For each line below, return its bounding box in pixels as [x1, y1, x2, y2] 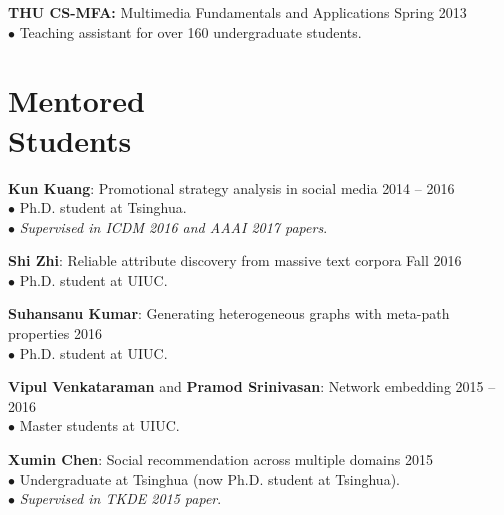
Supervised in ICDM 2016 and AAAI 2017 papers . [19, 216, 328, 237]
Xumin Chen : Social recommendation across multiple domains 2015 [8, 449, 433, 470]
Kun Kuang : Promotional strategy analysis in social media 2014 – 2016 [8, 177, 455, 198]
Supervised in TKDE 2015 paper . [19, 488, 222, 509]
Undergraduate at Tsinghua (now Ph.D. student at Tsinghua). [19, 468, 400, 489]
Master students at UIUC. [19, 415, 180, 436]
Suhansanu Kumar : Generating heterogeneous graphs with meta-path [8, 303, 450, 324]
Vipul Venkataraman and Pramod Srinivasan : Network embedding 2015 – [8, 376, 496, 397]
